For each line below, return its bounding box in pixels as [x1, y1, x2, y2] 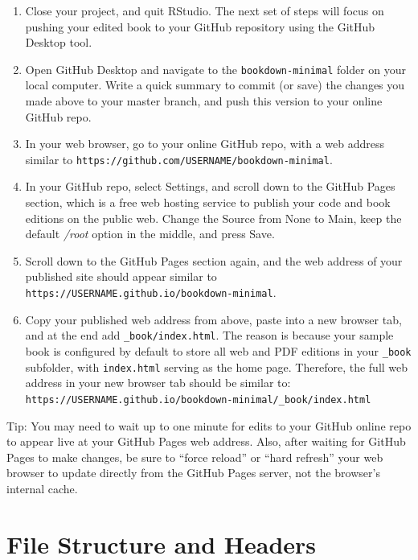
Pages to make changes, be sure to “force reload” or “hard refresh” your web [6, 448, 383, 465]
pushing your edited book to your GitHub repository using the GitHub [25, 18, 375, 35]
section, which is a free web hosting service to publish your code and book [25, 194, 391, 211]
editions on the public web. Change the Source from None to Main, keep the [25, 209, 402, 226]
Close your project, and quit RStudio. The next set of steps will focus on [25, 2, 384, 19]
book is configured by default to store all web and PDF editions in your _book [25, 342, 412, 359]
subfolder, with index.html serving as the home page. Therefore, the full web [25, 358, 408, 375]
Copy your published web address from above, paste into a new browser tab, [25, 311, 402, 327]
